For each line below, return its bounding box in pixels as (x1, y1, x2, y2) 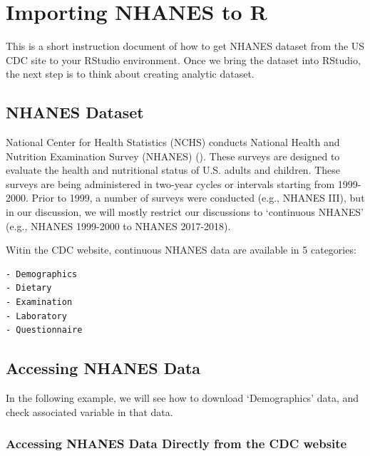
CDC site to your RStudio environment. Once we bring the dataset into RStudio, (6, 52, 361, 67)
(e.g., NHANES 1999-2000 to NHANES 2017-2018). (6, 218, 231, 233)
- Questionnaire (6, 325, 83, 336)
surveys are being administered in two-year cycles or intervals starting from (6, 176, 335, 191)
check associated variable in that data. (6, 404, 173, 419)
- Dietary (6, 283, 52, 294)
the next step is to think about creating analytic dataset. (6, 66, 255, 81)
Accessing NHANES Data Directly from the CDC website (6, 435, 347, 452)
